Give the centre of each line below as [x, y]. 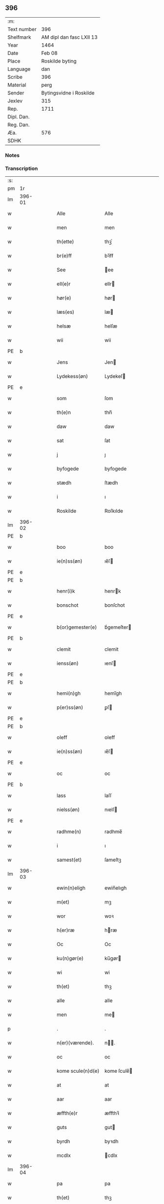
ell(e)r [64, 284]
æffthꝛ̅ [112, 1113]
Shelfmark [19, 37]
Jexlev [15, 101]
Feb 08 [49, 53]
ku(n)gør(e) [70, 958]
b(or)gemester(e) [77, 627]
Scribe [15, 77]
